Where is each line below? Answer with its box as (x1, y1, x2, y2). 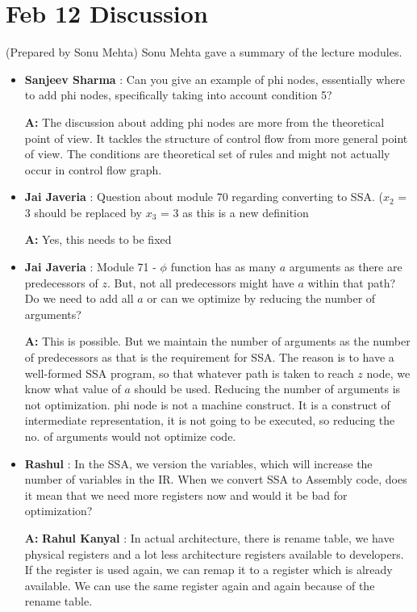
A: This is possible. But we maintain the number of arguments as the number (24, 333, 411, 350)
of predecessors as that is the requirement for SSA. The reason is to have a (24, 349, 394, 366)
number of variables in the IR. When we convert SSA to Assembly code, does (24, 471, 407, 488)
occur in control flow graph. (24, 161, 162, 178)
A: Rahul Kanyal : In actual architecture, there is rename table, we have (24, 529, 394, 546)
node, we (366, 364, 411, 381)
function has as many (170, 258, 277, 275)
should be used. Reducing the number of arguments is (134, 380, 401, 397)
